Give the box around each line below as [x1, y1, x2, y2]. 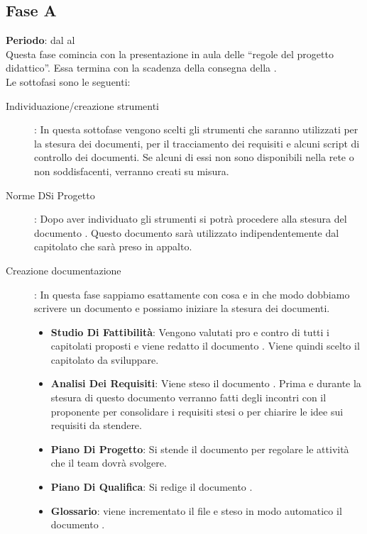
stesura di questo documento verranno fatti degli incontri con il [50, 390, 327, 405]
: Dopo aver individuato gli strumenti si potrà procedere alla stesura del [34, 211, 347, 226]
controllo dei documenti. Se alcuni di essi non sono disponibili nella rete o [34, 150, 354, 165]
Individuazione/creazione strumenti [6, 98, 160, 113]
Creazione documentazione [6, 262, 121, 277]
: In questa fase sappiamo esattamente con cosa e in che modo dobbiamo [34, 287, 350, 301]
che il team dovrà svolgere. [50, 455, 167, 470]
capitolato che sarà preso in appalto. [34, 239, 192, 254]
